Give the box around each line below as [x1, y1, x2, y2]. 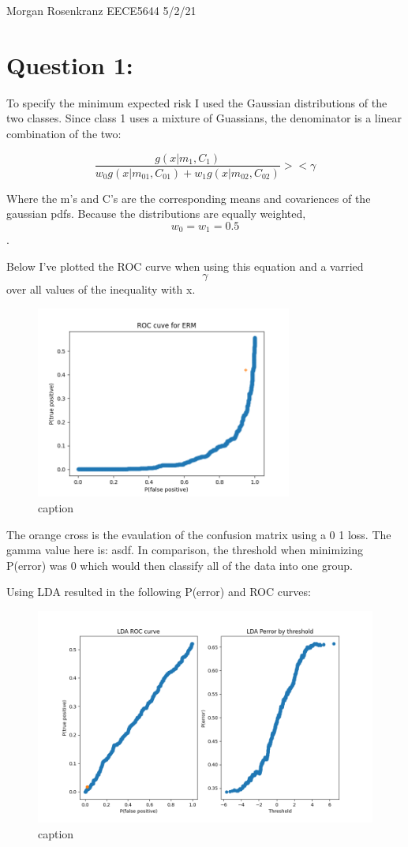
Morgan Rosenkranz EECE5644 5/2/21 [6, 2, 197, 18]
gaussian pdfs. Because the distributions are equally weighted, [6, 205, 306, 222]
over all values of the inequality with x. [6, 281, 196, 298]
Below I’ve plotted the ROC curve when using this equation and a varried [6, 257, 364, 274]
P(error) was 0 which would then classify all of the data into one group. [6, 557, 353, 573]
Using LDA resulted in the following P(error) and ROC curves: [6, 583, 311, 600]
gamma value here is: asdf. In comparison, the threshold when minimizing [6, 542, 363, 558]
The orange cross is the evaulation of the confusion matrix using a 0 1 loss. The [6, 526, 391, 542]
